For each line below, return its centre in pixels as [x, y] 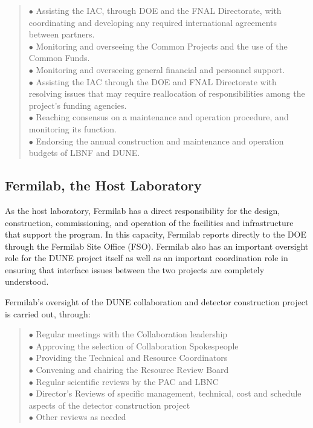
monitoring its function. [73, 128]
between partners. [62, 34]
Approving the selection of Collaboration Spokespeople [137, 345]
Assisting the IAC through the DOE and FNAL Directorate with [156, 81]
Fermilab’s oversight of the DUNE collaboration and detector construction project [157, 302]
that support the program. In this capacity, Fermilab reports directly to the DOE [156, 234]
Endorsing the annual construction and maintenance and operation [160, 141]
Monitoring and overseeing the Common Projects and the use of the [162, 46]
